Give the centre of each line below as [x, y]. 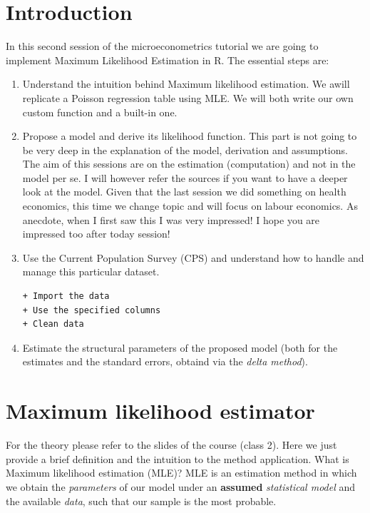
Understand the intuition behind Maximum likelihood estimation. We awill [186, 84]
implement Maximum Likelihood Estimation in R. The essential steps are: [168, 60]
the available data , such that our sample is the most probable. [141, 501]
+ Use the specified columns [92, 310]
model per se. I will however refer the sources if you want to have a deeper [185, 177]
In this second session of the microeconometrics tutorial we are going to [162, 46]
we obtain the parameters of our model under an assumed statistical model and [181, 486]
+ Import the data [66, 296]
